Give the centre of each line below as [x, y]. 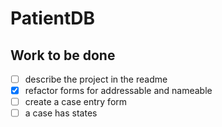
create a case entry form [76, 102]
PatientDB [53, 18]
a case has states [61, 113]
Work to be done [63, 55]
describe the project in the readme [96, 79]
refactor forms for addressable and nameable [118, 91]
